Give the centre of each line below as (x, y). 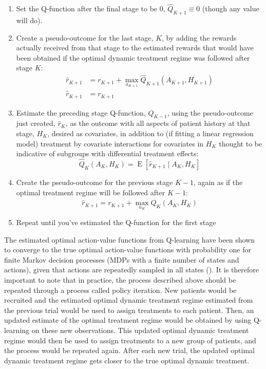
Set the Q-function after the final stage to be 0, (91, 8)
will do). (29, 20)
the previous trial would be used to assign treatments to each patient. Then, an (129, 310)
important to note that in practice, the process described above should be (120, 279)
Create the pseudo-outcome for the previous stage (94, 182)
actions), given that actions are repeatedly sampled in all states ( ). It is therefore (132, 270)
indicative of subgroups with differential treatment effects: (107, 153)
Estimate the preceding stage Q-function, (81, 112)
